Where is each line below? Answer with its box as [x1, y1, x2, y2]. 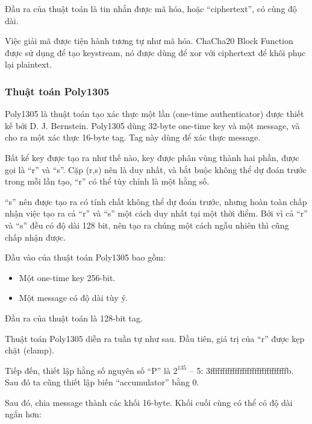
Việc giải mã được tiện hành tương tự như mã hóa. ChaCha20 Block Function [5, 34, 293, 47]
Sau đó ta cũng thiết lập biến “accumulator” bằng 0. [5, 376, 199, 388]
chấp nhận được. [5, 230, 66, 243]
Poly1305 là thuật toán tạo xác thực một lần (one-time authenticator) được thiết [5, 107, 304, 120]
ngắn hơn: [5, 408, 42, 420]
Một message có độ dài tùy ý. [19, 291, 128, 304]
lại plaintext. [5, 58, 52, 71]
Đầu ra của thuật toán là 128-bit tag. [5, 311, 143, 324]
